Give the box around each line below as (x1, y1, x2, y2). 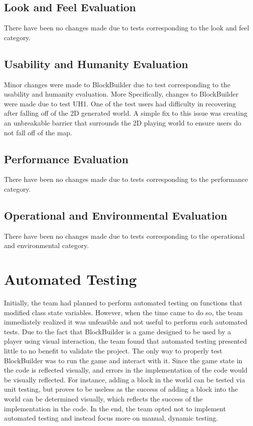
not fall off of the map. (4, 127, 72, 137)
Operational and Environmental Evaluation (4, 207, 228, 223)
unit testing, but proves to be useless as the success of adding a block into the (4, 384, 238, 394)
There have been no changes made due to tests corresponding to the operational (4, 230, 245, 241)
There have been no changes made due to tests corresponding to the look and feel (4, 23, 250, 33)
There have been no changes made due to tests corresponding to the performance (4, 174, 248, 184)
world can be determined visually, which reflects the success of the (4, 394, 203, 403)
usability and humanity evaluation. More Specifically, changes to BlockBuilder (4, 89, 239, 99)
